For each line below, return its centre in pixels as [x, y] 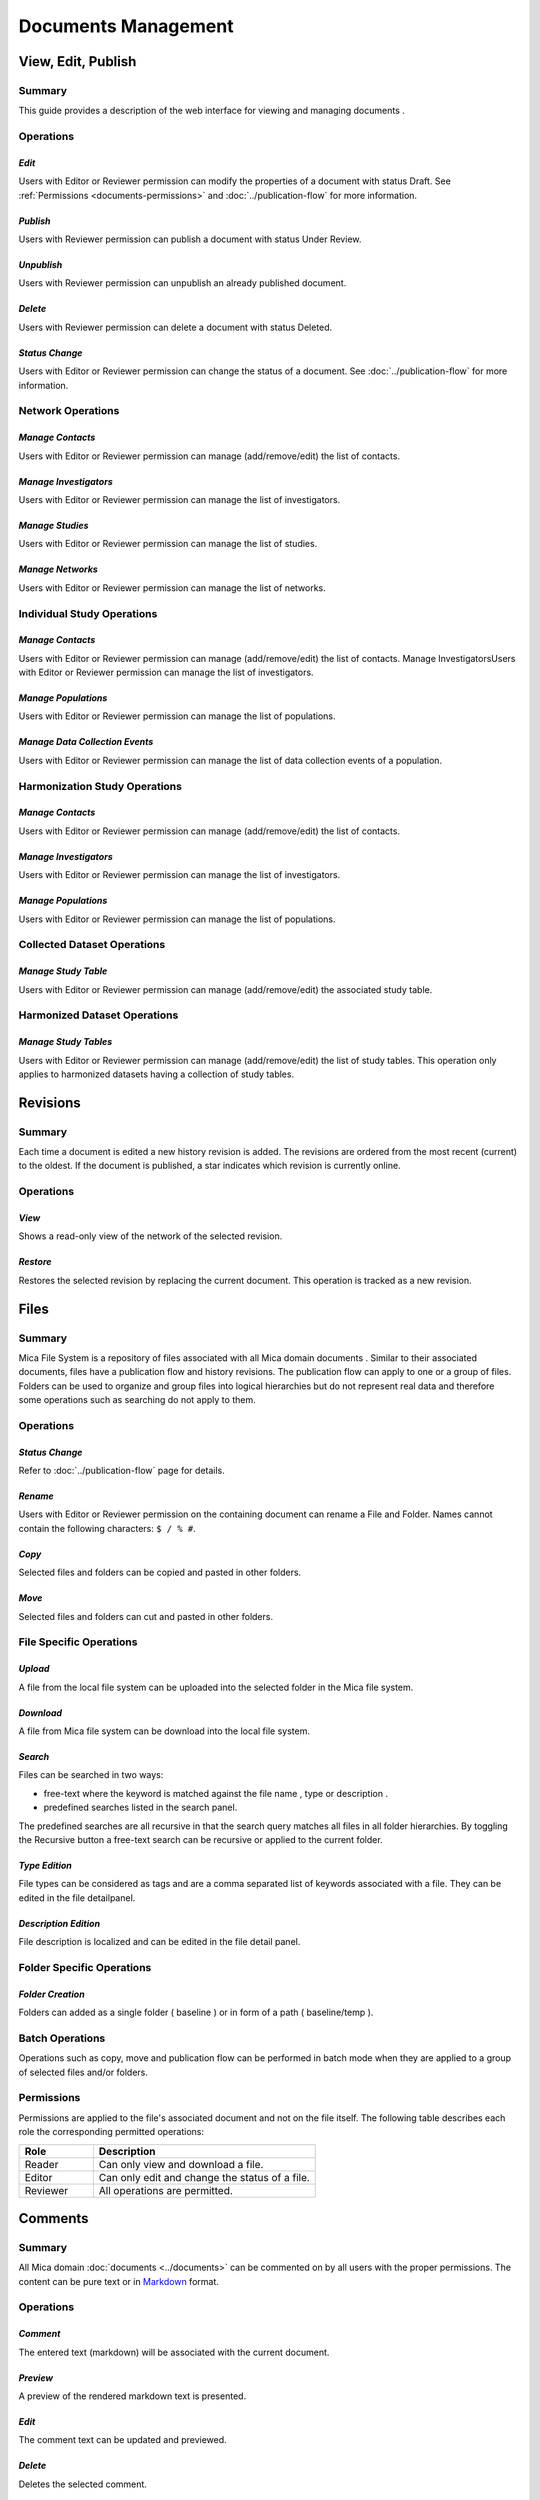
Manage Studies [53, 525]
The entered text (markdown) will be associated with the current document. [174, 2352]
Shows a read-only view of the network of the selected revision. [150, 1236]
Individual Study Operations [88, 613]
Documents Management [126, 26]
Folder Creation [51, 1994]
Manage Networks [58, 569]
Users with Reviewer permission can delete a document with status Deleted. [175, 327]
